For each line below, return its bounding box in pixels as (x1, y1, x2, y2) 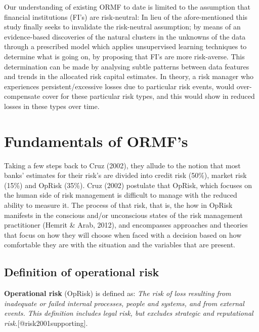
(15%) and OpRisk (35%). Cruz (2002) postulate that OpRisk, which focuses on (4, 179, 252, 190)
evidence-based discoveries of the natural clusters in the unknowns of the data (4, 31, 246, 42)
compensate (4, 91, 40, 101)
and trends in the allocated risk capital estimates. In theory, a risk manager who (4, 71, 253, 82)
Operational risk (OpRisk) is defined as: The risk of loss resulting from (4, 288, 231, 299)
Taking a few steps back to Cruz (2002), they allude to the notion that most (4, 160, 241, 170)
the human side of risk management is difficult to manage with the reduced (4, 190, 237, 200)
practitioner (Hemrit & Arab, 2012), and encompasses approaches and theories (4, 219, 248, 230)
